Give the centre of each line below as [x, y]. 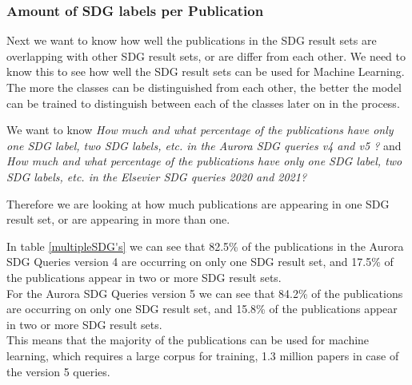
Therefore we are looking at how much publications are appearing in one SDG [198, 203]
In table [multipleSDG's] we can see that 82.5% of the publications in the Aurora [205, 246]
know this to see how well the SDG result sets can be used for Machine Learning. [206, 71]
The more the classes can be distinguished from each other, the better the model [204, 87]
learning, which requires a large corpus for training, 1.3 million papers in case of [203, 355]
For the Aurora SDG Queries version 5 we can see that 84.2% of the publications [205, 293]
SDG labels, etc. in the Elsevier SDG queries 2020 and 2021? [157, 176]
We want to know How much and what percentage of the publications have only [200, 130]
